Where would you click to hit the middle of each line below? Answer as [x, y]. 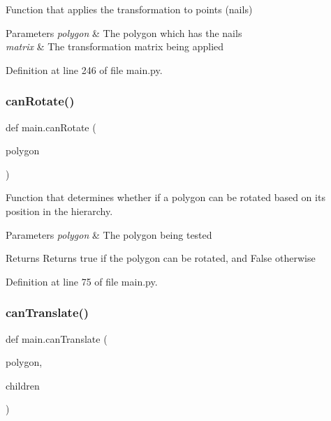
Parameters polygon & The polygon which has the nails [124, 32]
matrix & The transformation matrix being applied [115, 46]
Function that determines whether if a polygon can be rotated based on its [165, 197]
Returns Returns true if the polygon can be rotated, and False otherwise [161, 258]
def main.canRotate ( [51, 127]
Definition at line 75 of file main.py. [82, 281]
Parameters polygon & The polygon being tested [109, 234]
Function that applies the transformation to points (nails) [129, 9]
